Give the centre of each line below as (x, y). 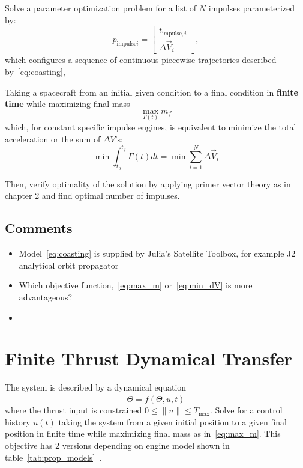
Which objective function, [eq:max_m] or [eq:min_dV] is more (136, 285)
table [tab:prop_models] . (53, 457)
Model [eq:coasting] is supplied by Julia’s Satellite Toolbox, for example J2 (157, 253)
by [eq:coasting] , (35, 71)
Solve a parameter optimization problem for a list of (101, 8)
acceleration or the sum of (53, 138)
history (18, 421)
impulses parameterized (252, 8)
